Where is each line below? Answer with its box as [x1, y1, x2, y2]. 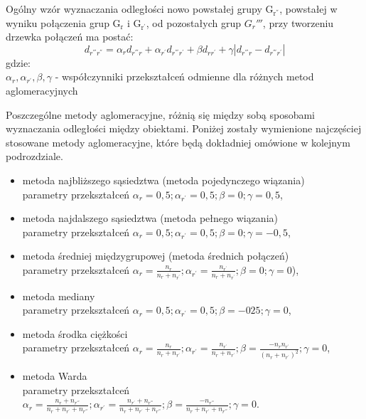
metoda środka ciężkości [22, 326, 128, 341]
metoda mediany [22, 288, 95, 303]
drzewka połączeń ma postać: [6, 29, 134, 44]
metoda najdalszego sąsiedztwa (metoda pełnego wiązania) [22, 211, 278, 226]
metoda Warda [22, 368, 87, 383]
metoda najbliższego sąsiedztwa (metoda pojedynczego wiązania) [22, 172, 305, 187]
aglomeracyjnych [6, 83, 78, 97]
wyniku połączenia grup [6, 15, 109, 30]
